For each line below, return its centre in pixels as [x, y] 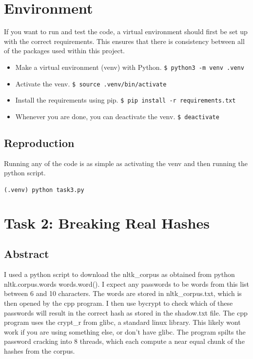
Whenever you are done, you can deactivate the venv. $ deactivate [117, 116]
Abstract [27, 254]
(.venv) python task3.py [44, 190]
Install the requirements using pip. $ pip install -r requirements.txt [126, 100]
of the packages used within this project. [64, 51]
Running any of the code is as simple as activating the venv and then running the [126, 163]
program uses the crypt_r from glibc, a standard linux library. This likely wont [122, 322]
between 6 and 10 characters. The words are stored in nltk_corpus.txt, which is [123, 293]
